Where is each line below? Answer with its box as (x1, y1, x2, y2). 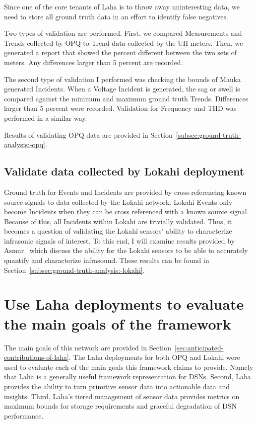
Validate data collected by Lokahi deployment (4, 164, 245, 179)
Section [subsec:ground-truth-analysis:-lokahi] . (4, 264, 145, 275)
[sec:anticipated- (175, 342, 224, 352)
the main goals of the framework (4, 313, 231, 334)
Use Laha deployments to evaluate (4, 294, 244, 314)
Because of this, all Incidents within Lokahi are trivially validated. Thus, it (4, 216, 232, 226)
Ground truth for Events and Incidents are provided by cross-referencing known (4, 186, 247, 197)
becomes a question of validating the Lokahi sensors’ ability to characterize (4, 226, 232, 236)
